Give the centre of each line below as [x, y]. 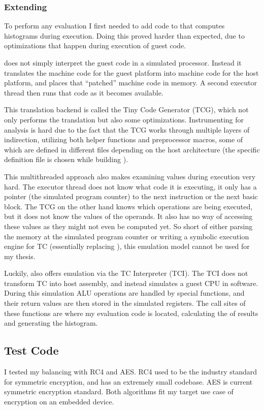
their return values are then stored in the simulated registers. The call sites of [125, 303]
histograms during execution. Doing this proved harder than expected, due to [124, 35]
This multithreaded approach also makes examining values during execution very [130, 176]
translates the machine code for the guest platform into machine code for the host [131, 72]
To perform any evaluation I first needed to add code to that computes [114, 26]
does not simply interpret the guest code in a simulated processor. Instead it [123, 62]
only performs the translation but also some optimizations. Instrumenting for [124, 119]
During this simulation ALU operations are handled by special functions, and [124, 293]
